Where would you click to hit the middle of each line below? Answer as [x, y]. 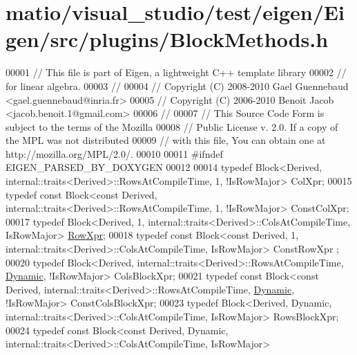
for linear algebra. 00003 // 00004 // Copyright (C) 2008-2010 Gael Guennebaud [177, 85]
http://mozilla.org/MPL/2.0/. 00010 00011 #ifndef [114, 153]
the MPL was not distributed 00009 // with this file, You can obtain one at [166, 140]
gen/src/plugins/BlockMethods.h [167, 39]
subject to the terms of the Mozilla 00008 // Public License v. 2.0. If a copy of [172, 126]
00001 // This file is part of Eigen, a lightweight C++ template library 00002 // [176, 72]
